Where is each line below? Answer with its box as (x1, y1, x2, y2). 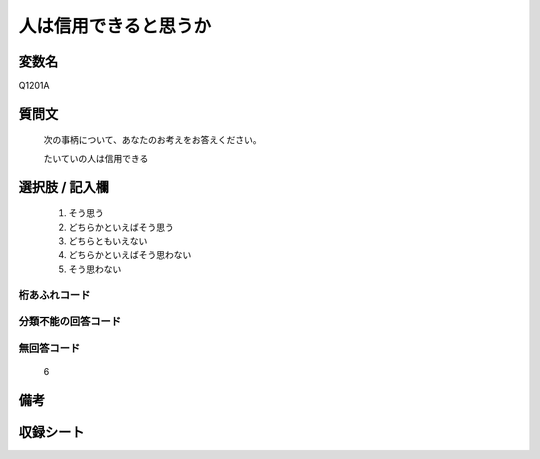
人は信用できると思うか (18, 15, 212, 37)
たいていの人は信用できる (43, 152, 149, 164)
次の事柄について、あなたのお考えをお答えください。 (43, 134, 262, 146)
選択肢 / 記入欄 (18, 178, 110, 195)
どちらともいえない (68, 235, 148, 247)
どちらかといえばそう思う (68, 221, 174, 233)
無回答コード (18, 341, 81, 355)
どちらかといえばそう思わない (68, 249, 192, 261)
